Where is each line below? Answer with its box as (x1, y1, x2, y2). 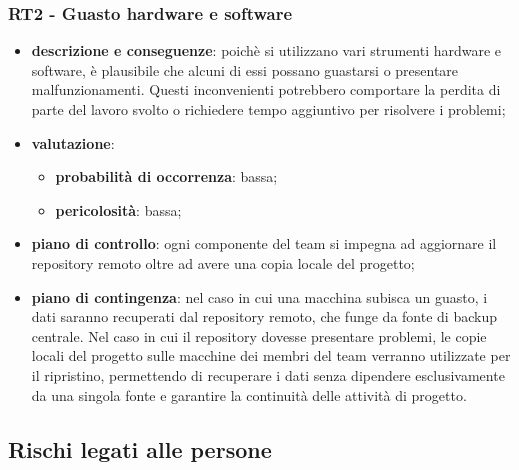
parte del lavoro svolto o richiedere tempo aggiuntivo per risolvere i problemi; (31, 99, 506, 119)
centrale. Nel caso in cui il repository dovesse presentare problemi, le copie (31, 325, 487, 346)
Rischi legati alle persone (8, 433, 272, 464)
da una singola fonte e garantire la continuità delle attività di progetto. (31, 384, 467, 405)
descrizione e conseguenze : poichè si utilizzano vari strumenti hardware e (31, 40, 502, 61)
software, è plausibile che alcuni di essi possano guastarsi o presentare (31, 59, 459, 80)
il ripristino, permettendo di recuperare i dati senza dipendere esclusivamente (31, 364, 505, 385)
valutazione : (31, 132, 115, 153)
